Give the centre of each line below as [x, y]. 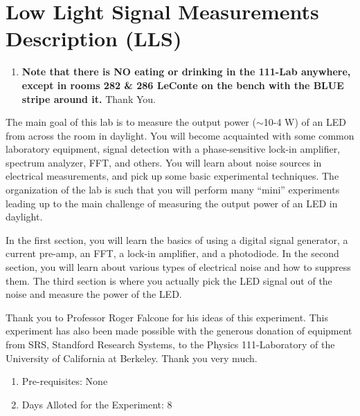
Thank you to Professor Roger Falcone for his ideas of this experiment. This [167, 317]
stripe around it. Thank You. [89, 98]
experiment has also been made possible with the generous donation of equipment [179, 331]
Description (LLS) [94, 38]
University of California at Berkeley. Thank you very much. [132, 358]
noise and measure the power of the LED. [94, 294]
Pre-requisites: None [65, 381]
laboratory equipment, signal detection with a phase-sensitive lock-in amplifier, [173, 149]
